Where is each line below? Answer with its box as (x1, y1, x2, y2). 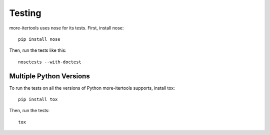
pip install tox (18, 97, 58, 102)
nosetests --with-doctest (18, 59, 82, 65)
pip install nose (18, 36, 60, 42)
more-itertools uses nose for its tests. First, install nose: (9, 25, 124, 31)
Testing (9, 7, 41, 18)
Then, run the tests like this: (9, 47, 67, 53)
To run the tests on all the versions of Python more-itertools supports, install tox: (9, 85, 175, 91)
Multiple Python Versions (9, 72, 90, 80)
